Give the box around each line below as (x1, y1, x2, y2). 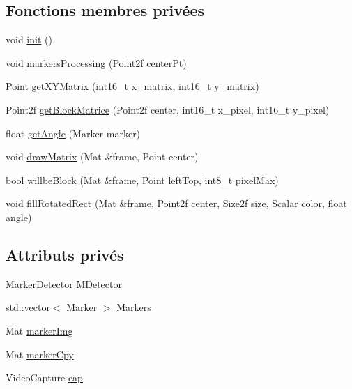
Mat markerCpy (6, 346, 74, 361)
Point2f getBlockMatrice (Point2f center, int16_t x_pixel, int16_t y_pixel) (6, 102, 330, 116)
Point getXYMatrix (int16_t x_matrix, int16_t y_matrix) (6, 79, 259, 93)
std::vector (6, 300, 50, 314)
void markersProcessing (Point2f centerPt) (6, 55, 187, 70)
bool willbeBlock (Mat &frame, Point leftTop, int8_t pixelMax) (6, 172, 279, 187)
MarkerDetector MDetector (6, 276, 122, 291)
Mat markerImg (6, 323, 73, 337)
